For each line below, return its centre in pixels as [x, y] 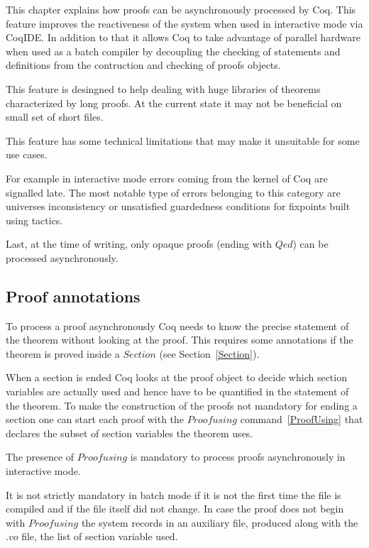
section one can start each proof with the [95, 419]
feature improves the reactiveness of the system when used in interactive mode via [184, 23]
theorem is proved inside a [63, 353]
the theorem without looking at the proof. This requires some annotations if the [180, 340]
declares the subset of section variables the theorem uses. [130, 433]
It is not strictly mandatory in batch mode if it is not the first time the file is [174, 494]
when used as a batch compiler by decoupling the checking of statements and [173, 51]
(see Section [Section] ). [209, 353]
